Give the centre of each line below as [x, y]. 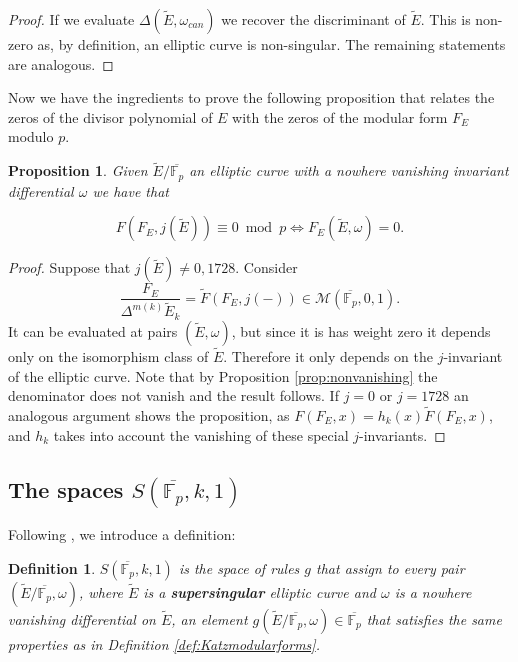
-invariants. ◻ [402, 434]
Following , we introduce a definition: [122, 534]
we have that [130, 190]
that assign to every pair [390, 567]
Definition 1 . [52, 567]
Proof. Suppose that [69, 267]
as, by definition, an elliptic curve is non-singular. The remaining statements [271, 44]
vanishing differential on [82, 618]
